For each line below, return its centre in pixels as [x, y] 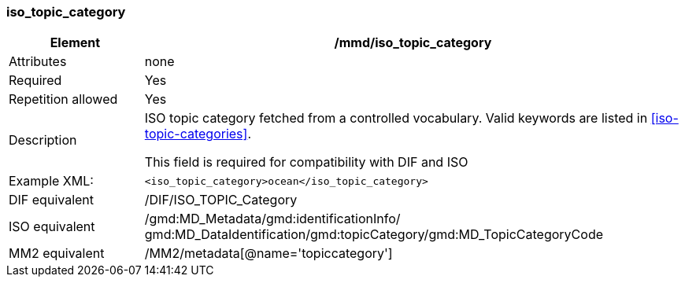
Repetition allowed [63, 99]
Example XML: [51, 181]
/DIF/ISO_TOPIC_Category [221, 200]
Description [43, 140]
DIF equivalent [52, 200]
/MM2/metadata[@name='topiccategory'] [268, 254]
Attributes [38, 62]
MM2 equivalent [57, 254]
